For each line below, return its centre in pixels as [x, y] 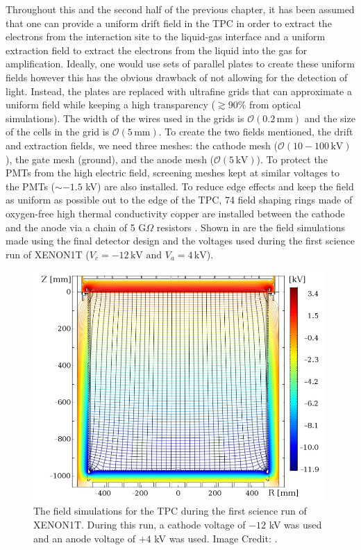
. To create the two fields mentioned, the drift [256, 132]
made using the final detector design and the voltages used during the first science [180, 241]
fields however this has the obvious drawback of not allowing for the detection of [177, 77]
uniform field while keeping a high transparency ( [111, 105]
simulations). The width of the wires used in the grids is [125, 118]
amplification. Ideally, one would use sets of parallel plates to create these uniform [180, 64]
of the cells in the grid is [58, 132]
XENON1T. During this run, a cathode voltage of [140, 525]
